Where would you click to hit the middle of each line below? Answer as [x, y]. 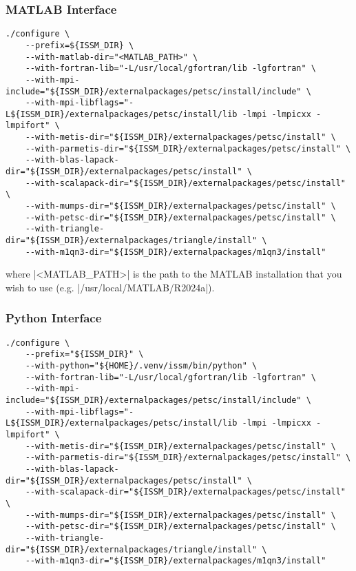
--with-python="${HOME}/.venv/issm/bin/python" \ [141, 366]
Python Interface [54, 318]
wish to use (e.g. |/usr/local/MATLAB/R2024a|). [110, 287]
